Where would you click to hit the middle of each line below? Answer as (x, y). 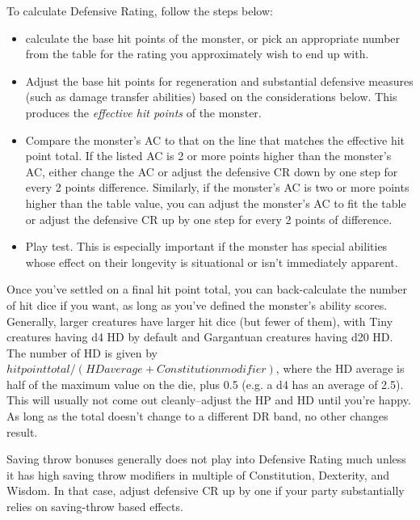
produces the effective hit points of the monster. (143, 112)
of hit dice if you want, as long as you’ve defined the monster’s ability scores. (197, 304)
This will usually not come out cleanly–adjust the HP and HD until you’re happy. (209, 400)
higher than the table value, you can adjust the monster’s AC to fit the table (216, 203)
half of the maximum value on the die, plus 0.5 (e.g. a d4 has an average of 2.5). (205, 384)
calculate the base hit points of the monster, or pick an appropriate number (213, 38)
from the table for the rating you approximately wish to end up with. (197, 54)
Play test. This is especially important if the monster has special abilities (206, 246)
